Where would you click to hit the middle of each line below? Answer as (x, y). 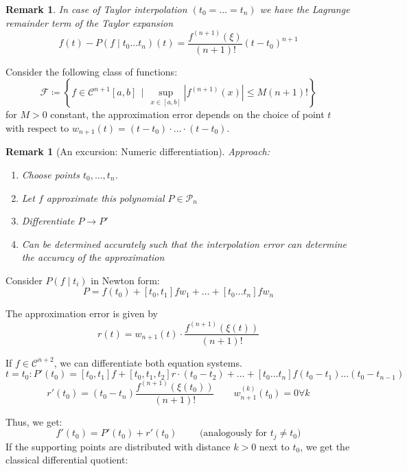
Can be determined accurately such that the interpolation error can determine (184, 243)
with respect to (37, 127)
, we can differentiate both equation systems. (148, 362)
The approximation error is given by (82, 313)
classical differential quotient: (67, 460)
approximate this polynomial (105, 197)
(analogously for (233, 434)
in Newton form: (125, 280)
